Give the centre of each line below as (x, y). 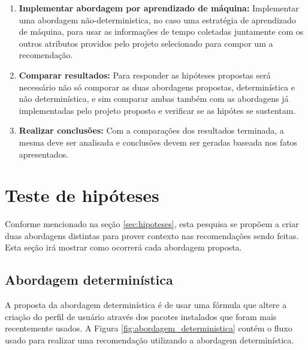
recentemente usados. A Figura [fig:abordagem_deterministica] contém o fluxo (149, 328)
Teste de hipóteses (82, 195)
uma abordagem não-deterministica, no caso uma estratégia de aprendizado (157, 19)
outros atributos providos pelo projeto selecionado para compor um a (146, 43)
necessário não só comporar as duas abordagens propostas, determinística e (157, 87)
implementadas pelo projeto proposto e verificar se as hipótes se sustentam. (157, 110)
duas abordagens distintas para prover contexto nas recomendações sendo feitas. (152, 235)
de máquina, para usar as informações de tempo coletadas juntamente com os (161, 31)
